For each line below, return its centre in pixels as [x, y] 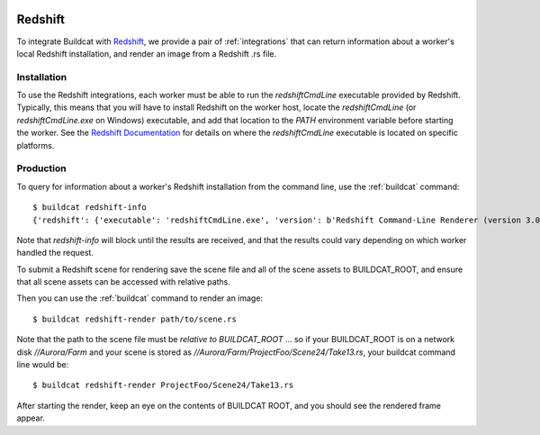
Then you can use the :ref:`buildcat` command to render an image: [140, 298]
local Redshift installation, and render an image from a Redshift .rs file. [147, 53]
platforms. [36, 145]
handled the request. [55, 253]
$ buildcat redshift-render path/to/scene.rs [135, 319]
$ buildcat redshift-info [90, 208]
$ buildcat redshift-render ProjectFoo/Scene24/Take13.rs [163, 385]
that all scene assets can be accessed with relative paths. [124, 282]
